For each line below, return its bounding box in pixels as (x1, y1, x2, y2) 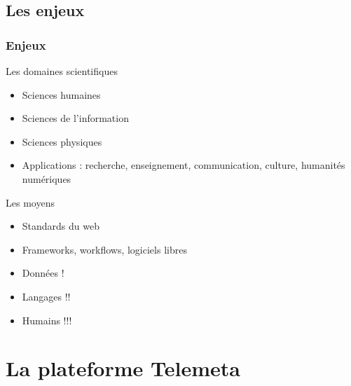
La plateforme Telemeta (6, 354, 240, 382)
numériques (22, 171, 71, 186)
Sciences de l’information (22, 111, 129, 125)
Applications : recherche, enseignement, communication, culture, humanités (22, 158, 345, 172)
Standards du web (22, 219, 99, 233)
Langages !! (22, 289, 71, 303)
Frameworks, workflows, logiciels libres (22, 242, 187, 256)
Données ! (22, 266, 64, 280)
